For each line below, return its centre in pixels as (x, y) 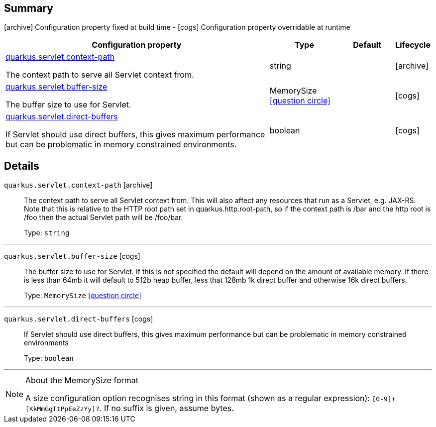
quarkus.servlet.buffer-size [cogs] (72, 256)
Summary (29, 8)
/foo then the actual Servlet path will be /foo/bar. (104, 217)
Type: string (47, 233)
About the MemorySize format (82, 380)
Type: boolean (49, 358)
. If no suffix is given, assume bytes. (166, 408)
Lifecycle (413, 45)
